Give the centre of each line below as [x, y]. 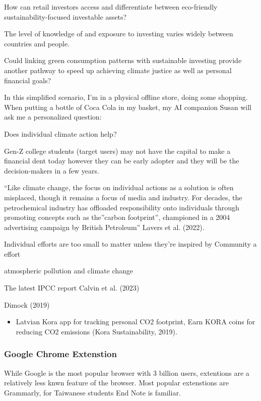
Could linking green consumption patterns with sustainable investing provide [123, 60]
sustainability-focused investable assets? [66, 16]
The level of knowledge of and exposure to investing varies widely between [119, 34]
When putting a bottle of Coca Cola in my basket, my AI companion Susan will [128, 107]
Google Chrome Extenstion [60, 354]
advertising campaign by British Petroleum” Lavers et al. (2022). [104, 227]
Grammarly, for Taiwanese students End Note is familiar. [92, 392]
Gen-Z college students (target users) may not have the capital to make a [117, 151]
